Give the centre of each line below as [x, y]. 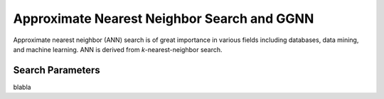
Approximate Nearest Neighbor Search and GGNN [164, 19]
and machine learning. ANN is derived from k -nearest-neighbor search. [118, 49]
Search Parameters [57, 70]
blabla [22, 87]
